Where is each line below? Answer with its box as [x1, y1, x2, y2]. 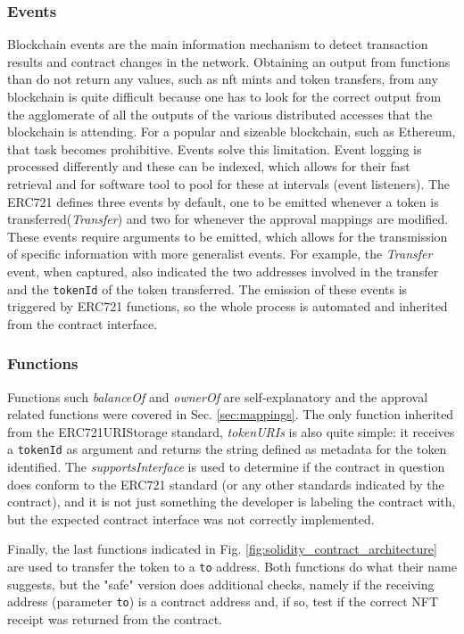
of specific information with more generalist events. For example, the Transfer [7, 244, 433, 263]
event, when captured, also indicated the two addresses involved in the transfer [7, 261, 439, 280]
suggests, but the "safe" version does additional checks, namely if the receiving [7, 574, 435, 593]
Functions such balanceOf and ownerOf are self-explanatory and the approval [7, 387, 428, 406]
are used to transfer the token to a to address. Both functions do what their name [7, 557, 457, 575]
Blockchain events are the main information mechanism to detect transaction [7, 35, 428, 54]
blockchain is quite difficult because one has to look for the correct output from [7, 87, 442, 105]
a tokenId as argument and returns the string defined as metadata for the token [7, 440, 447, 458]
